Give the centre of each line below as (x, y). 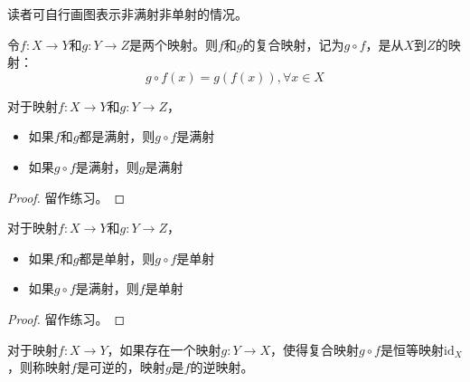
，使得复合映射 (314, 349)
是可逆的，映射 (121, 367)
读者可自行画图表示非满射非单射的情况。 (127, 14)
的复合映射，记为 (293, 44)
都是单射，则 (117, 258)
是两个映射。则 (173, 44)
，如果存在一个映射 (164, 349)
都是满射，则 (117, 136)
